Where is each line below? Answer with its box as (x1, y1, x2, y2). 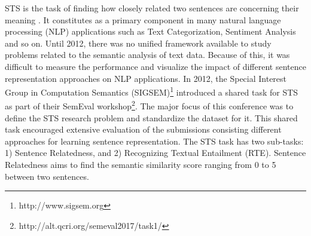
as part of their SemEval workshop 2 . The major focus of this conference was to (5, 98, 294, 112)
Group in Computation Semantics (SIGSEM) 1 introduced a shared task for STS (5, 84, 298, 98)
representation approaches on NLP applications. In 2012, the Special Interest (5, 72, 287, 84)
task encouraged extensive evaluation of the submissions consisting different (5, 123, 282, 136)
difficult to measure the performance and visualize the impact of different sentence (5, 60, 306, 72)
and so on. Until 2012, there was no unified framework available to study (5, 36, 272, 49)
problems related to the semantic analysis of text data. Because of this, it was (5, 48, 290, 61)
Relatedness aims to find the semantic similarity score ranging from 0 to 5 (5, 158, 276, 171)
